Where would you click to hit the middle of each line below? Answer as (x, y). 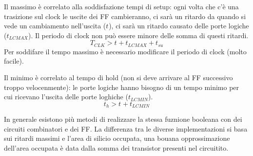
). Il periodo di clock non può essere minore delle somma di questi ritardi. (138, 35)
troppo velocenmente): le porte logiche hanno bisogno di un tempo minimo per (122, 87)
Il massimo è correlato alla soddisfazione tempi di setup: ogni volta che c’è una (121, 6)
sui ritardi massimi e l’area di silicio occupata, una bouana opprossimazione (117, 138)
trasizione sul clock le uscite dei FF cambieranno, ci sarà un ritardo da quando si (125, 16)
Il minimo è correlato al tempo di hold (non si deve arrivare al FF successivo (118, 78)
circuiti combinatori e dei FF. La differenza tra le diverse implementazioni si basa (126, 128)
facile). (14, 61)
